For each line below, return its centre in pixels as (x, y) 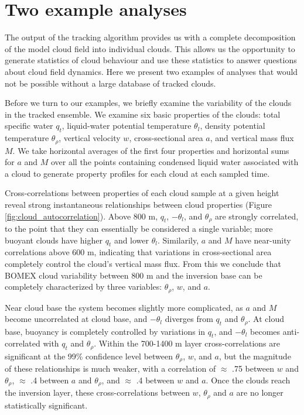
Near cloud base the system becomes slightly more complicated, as (124, 307)
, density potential (233, 126)
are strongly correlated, (257, 216)
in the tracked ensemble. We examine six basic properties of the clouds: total (143, 114)
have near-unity (263, 240)
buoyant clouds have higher (54, 240)
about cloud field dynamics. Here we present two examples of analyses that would (151, 71)
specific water (29, 126)
